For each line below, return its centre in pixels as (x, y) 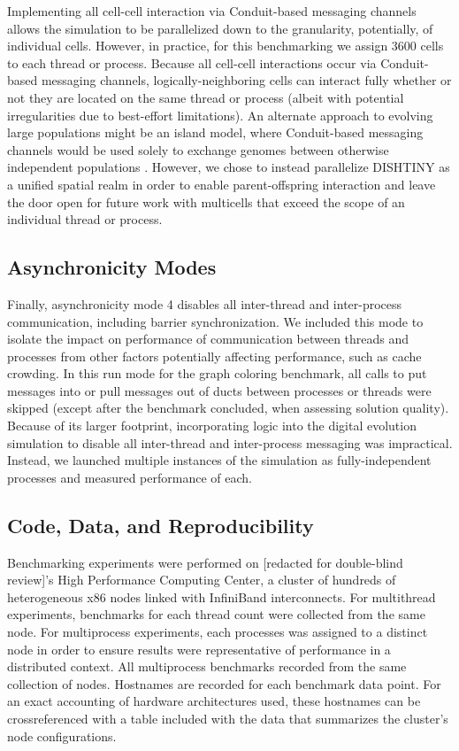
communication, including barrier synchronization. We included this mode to (215, 321)
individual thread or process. (85, 219)
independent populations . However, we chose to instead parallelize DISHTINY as (229, 167)
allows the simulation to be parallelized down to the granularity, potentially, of (220, 28)
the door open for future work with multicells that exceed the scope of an (206, 201)
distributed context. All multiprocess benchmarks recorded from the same (207, 666)
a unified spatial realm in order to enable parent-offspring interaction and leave (222, 184)
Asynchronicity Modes (112, 267)
